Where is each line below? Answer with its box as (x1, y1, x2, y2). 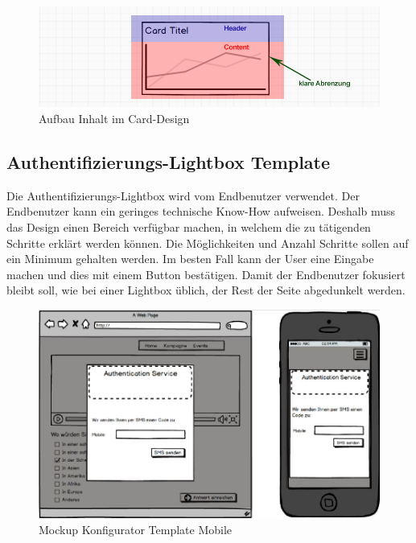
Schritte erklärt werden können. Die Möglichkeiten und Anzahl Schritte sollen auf (6, 234, 409, 251)
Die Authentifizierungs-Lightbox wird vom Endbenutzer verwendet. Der (6, 187, 360, 204)
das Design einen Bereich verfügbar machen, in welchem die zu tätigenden (6, 219, 371, 236)
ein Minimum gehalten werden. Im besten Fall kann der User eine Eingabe (6, 250, 374, 267)
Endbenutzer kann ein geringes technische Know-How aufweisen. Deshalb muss (6, 203, 396, 220)
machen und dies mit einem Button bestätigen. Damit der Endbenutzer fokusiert (6, 265, 406, 282)
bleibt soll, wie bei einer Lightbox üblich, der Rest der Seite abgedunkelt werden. (6, 282, 406, 298)
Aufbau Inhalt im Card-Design (39, 110, 190, 127)
